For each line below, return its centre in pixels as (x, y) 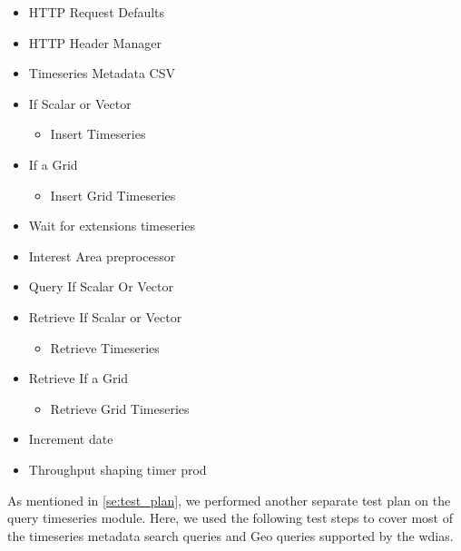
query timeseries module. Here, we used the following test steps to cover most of (230, 518)
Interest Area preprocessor (102, 256)
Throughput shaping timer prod (118, 469)
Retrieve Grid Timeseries (120, 408)
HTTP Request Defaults (97, 12)
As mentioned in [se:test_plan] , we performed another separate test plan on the (229, 500)
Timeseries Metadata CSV (102, 73)
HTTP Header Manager (95, 42)
